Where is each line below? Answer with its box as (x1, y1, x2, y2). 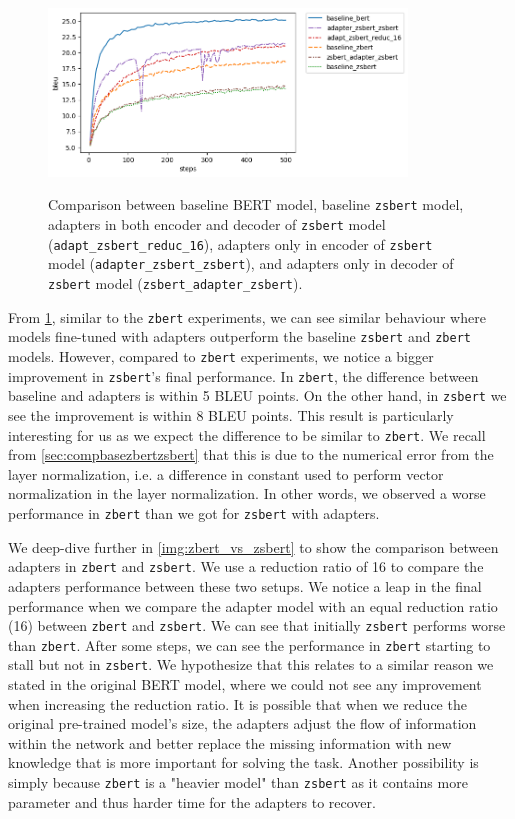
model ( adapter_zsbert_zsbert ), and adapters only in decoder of (48, 253, 454, 274)
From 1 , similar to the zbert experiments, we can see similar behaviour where (8, 306, 486, 327)
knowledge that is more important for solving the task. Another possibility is (8, 752, 479, 773)
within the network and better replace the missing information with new (8, 732, 452, 753)
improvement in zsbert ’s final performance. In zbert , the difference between (8, 365, 479, 386)
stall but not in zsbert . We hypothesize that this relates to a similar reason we (8, 654, 494, 675)
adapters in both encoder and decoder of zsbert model (48, 214, 386, 235)
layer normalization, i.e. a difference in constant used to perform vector (8, 463, 444, 484)
